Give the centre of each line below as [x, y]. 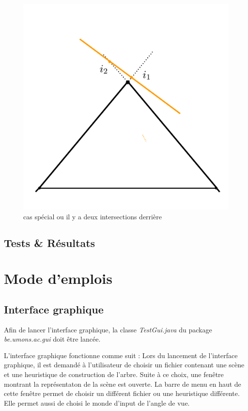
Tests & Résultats [50, 242]
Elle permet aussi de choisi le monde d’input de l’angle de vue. [97, 403]
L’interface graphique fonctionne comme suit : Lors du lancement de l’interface [121, 355]
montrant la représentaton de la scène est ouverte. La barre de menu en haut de [123, 384]
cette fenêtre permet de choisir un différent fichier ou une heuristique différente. [122, 393]
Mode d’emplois [58, 278]
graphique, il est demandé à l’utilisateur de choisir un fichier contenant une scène [124, 365]
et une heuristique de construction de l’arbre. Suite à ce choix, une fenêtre [114, 374]
